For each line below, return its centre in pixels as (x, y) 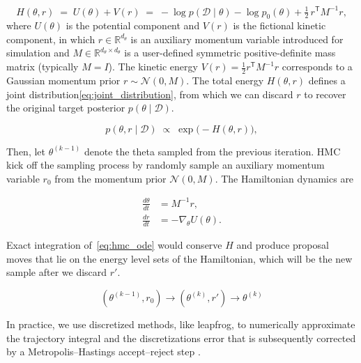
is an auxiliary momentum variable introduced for (237, 39)
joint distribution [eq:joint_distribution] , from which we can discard (150, 94)
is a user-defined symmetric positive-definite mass (230, 53)
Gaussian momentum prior (63, 80)
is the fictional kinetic (279, 25)
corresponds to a (317, 67)
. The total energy (225, 80)
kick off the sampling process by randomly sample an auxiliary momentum (166, 165)
